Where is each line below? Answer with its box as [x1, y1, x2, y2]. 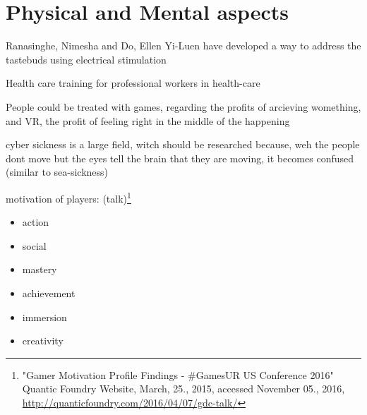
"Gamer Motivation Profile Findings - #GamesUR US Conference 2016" [22, 367, 334, 382]
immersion [22, 309, 67, 324]
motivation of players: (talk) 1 [6, 188, 131, 205]
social [22, 238, 47, 253]
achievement [22, 285, 76, 300]
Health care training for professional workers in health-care [6, 76, 260, 90]
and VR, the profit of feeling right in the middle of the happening [6, 113, 290, 128]
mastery [22, 262, 57, 277]
